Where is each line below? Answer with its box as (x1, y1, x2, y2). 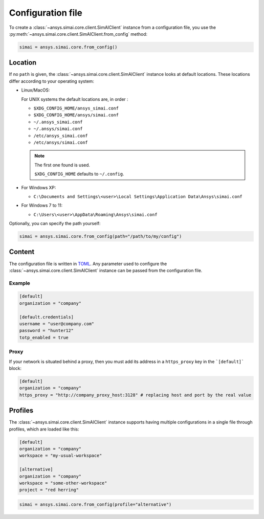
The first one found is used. (34, 162, 90, 168)
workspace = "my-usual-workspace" (19, 453, 102, 458)
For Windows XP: (21, 184, 56, 190)
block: (9, 365, 22, 371)
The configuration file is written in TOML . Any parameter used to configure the (9, 261, 167, 267)
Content (9, 248, 35, 256)
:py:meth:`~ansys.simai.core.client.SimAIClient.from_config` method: (9, 31, 148, 37)
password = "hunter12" (19, 328, 74, 334)
